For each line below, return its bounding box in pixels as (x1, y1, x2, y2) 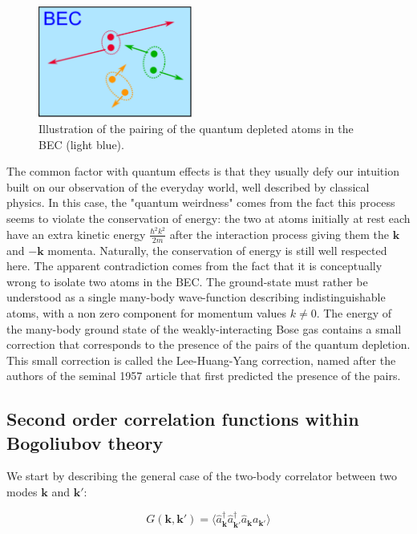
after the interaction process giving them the (169, 225, 389, 242)
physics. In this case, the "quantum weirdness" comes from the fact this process (6, 194, 395, 211)
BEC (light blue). (38, 136, 124, 152)
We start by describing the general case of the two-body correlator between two (6, 467, 397, 484)
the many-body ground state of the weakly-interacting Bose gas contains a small (6, 320, 402, 337)
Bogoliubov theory (6, 430, 164, 455)
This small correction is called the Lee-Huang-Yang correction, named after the (6, 351, 396, 368)
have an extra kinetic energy (6, 225, 146, 242)
